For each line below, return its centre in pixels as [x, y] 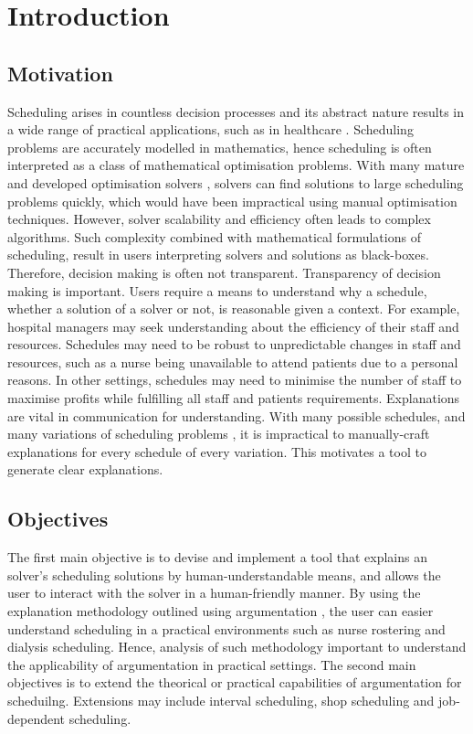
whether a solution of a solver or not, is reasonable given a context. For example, [234, 308]
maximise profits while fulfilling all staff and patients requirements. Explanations [234, 398]
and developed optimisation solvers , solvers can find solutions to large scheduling [236, 182]
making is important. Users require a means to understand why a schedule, [217, 290]
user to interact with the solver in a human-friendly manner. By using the [214, 593]
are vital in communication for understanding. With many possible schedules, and [236, 415]
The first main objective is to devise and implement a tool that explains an [217, 557]
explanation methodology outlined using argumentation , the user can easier [221, 611]
